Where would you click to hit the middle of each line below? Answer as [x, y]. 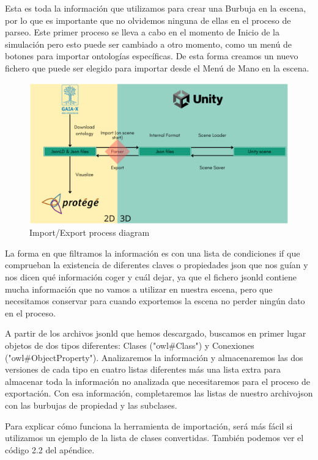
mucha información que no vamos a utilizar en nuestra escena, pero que [139, 289]
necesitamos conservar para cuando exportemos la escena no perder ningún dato [155, 301]
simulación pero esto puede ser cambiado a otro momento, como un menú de [148, 44]
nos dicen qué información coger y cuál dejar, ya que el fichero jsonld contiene [151, 276]
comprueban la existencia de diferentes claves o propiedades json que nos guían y [157, 265]
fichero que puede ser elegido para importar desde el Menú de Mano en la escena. [157, 68]
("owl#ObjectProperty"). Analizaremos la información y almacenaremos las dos [154, 357]
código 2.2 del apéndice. [50, 449]
